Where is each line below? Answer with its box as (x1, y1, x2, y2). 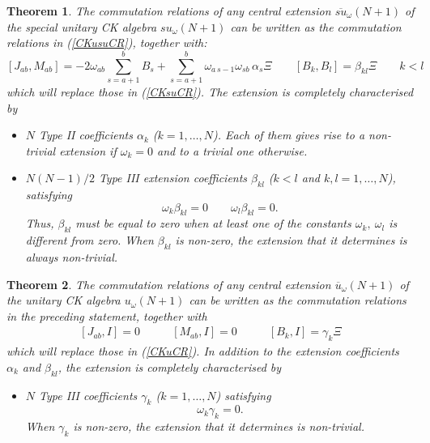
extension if (59, 142, 117, 159)
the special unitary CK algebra (6, 18, 157, 35)
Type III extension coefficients (98, 169, 248, 186)
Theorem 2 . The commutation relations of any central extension (6, 275, 331, 292)
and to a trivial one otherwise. (156, 142, 308, 159)
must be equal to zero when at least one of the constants (75, 215, 351, 232)
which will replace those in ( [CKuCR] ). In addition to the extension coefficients (6, 343, 399, 360)
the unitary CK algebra (6, 292, 121, 309)
